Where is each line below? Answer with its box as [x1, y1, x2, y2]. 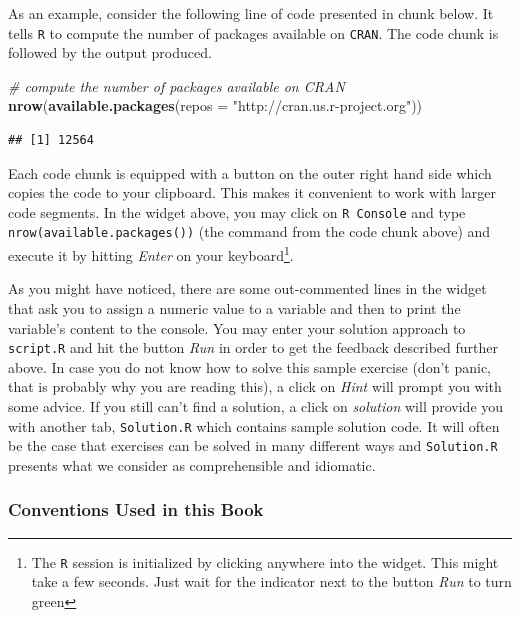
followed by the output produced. [8, 42, 212, 63]
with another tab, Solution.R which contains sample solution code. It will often [8, 415, 500, 436]
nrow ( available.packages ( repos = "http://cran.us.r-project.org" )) [8, 95, 423, 116]
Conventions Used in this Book [8, 497, 264, 522]
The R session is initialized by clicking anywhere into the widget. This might [31, 551, 499, 572]
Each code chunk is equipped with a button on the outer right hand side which [8, 162, 492, 183]
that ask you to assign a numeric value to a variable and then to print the [8, 297, 461, 318]
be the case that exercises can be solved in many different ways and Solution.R [8, 435, 498, 456]
